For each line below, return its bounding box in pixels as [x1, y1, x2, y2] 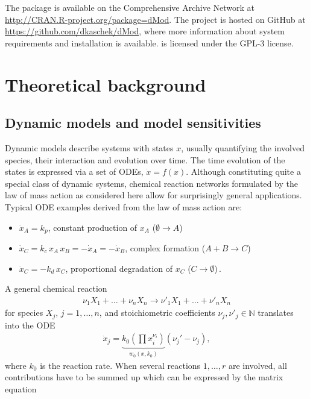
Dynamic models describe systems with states [5, 141, 174, 154]
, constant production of [48, 221, 138, 233]
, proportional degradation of [65, 262, 173, 274]
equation [5, 382, 37, 395]
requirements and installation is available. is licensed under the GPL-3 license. [5, 36, 294, 49]
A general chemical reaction [5, 282, 107, 295]
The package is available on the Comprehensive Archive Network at [5, 1, 255, 13]
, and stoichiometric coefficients [99, 306, 215, 319]
